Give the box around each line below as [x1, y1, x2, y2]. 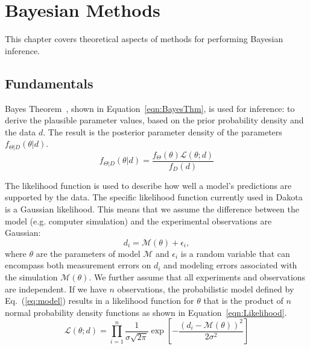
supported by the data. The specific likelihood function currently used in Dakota [5, 191, 303, 203]
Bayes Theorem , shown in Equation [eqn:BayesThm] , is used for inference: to [5, 102, 295, 114]
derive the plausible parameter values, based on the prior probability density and [5, 114, 304, 126]
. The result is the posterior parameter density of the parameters [43, 125, 282, 138]
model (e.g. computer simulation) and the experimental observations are [5, 214, 272, 227]
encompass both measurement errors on [5, 259, 151, 271]
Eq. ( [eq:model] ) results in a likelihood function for [5, 294, 194, 307]
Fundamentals [5, 73, 93, 92]
